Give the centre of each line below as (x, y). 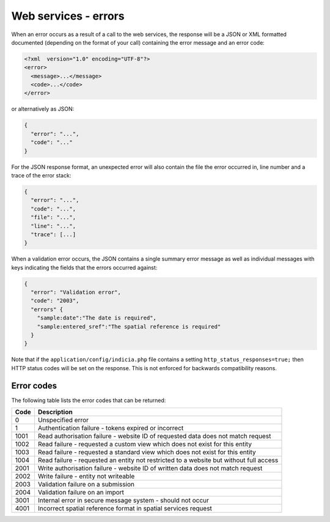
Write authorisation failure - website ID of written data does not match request (150, 468)
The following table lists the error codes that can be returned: (89, 400)
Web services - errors (68, 16)
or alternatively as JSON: (43, 109)
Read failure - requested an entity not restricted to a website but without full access (158, 460)
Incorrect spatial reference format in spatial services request (125, 509)
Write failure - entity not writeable (86, 476)
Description (55, 412)
